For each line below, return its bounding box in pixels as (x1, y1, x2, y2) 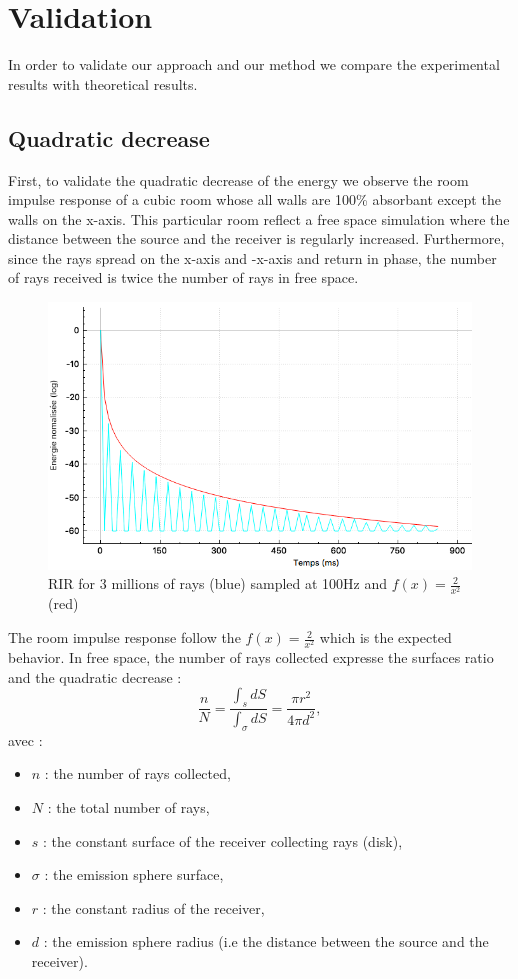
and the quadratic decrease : (8, 666, 182, 687)
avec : (8, 729, 43, 750)
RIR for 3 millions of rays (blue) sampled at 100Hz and (48, 573, 388, 594)
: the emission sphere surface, (44, 864, 224, 885)
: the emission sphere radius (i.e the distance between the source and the (43, 931, 489, 952)
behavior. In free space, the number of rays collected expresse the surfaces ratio (8, 647, 494, 668)
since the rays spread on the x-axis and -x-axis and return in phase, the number (8, 247, 497, 268)
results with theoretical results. (8, 73, 198, 94)
